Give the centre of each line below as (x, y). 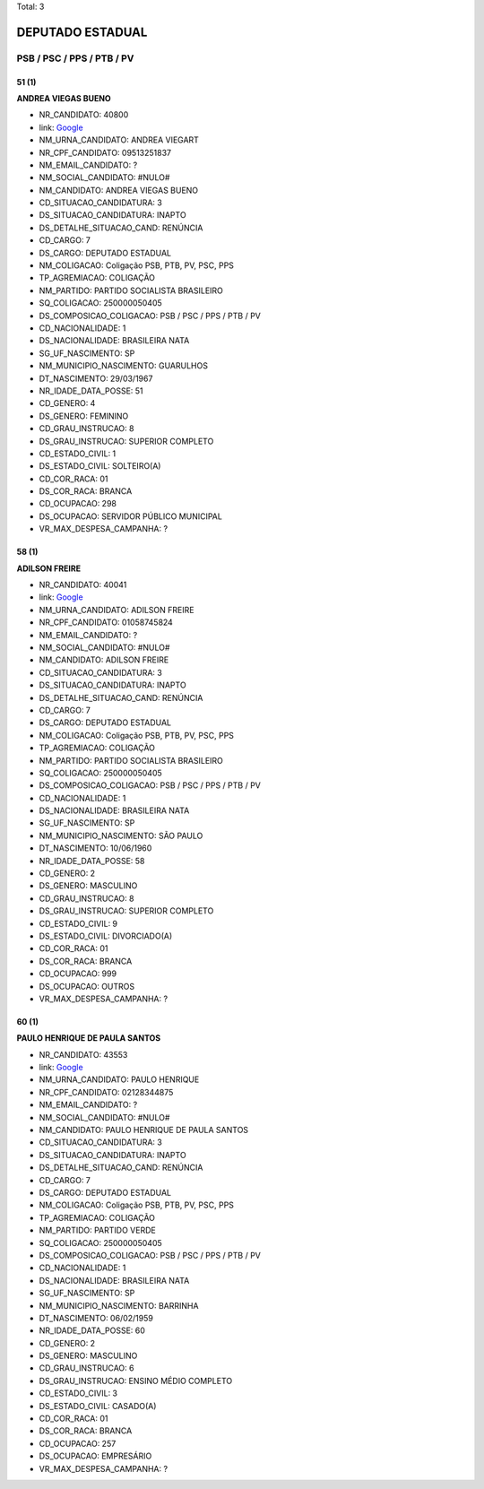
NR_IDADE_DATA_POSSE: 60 (92, 1330)
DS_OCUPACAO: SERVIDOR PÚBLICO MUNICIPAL (131, 516)
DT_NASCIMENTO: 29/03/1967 (96, 378)
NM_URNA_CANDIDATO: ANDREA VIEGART (119, 140)
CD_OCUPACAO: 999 (78, 974)
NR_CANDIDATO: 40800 (84, 115)
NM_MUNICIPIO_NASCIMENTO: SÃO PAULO (121, 835)
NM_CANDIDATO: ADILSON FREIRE (104, 660)
